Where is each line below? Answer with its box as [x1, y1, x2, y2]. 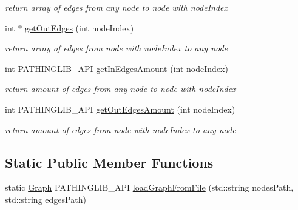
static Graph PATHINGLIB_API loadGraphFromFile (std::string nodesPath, [5, 181, 294, 194]
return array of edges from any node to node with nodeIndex [5, 1, 228, 13]
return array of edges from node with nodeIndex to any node [5, 42, 228, 54]
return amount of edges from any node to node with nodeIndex [5, 82, 236, 95]
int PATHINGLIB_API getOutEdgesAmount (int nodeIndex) [5, 102, 235, 115]
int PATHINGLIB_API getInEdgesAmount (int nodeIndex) [5, 62, 228, 74]
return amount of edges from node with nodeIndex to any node [5, 123, 236, 136]
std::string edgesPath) [5, 192, 86, 205]
